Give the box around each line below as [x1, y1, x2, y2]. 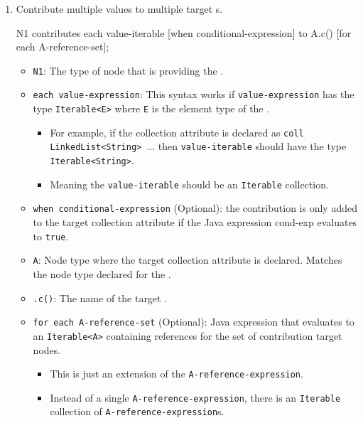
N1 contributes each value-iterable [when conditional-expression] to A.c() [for [16, 25, 352, 40]
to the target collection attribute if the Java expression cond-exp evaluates [33, 215, 357, 230]
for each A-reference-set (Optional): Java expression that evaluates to [33, 314, 354, 329]
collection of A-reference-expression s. [50, 404, 224, 419]
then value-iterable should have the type [158, 139, 347, 154]
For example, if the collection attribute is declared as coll [50, 124, 304, 139]
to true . [33, 228, 69, 243]
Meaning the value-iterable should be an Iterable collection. [50, 176, 329, 191]
